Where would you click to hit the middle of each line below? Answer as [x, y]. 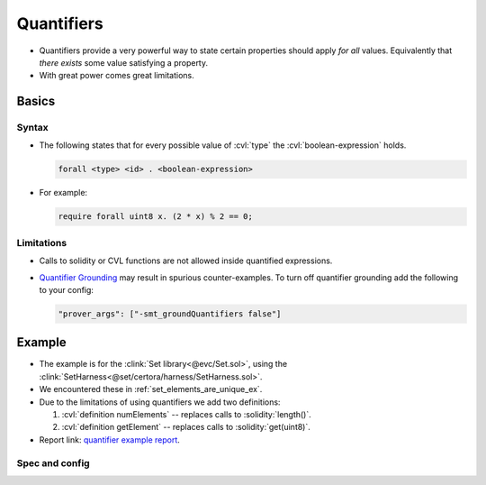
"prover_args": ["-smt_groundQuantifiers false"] [170, 314]
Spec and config [53, 462]
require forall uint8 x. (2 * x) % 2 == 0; [156, 217]
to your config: [67, 289]
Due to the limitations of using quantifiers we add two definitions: [160, 402]
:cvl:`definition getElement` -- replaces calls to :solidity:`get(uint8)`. [186, 427]
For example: [63, 193]
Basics [36, 101]
